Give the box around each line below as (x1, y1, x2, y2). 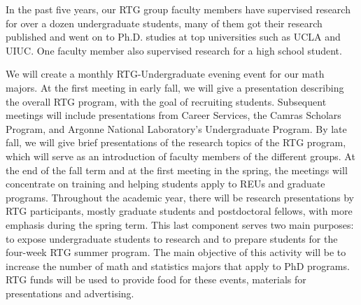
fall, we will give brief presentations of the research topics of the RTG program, (6, 135, 346, 150)
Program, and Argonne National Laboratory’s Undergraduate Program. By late (6, 121, 347, 136)
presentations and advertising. (6, 285, 134, 300)
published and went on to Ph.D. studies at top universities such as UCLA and (6, 29, 341, 44)
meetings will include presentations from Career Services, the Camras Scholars (6, 108, 341, 122)
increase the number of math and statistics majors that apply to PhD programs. (6, 258, 350, 273)
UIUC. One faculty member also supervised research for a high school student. (6, 43, 342, 57)
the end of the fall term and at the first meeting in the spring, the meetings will (6, 162, 348, 177)
